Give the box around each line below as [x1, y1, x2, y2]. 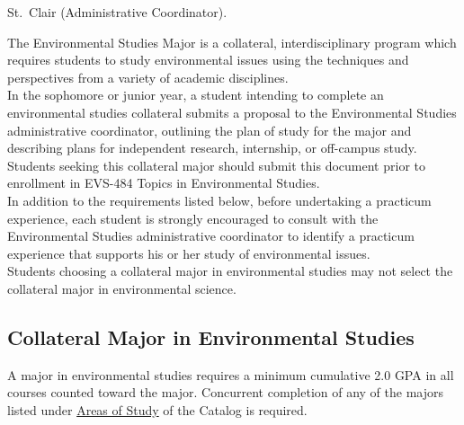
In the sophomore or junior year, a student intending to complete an [7, 85, 384, 104]
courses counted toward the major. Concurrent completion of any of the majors [7, 383, 444, 402]
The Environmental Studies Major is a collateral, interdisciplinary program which [7, 32, 457, 51]
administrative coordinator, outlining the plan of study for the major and [7, 120, 412, 139]
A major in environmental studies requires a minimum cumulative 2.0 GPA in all [7, 365, 454, 384]
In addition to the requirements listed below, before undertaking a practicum [7, 190, 432, 209]
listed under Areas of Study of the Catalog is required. [7, 400, 308, 419]
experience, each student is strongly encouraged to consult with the [7, 208, 379, 227]
